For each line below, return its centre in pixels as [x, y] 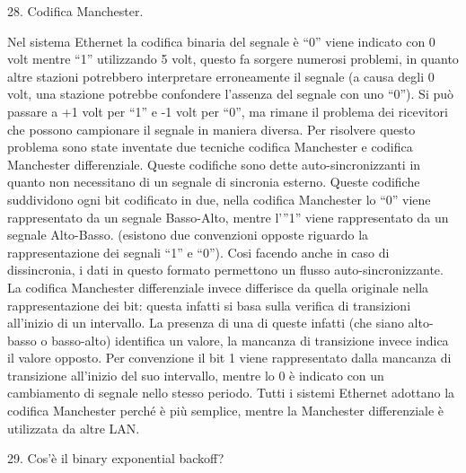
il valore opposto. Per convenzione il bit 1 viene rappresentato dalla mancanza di [229, 358]
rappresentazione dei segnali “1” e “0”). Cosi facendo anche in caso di [198, 252]
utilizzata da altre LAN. [74, 428]
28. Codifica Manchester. [75, 11]
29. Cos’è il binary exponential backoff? [116, 458]
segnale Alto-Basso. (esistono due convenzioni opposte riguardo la [188, 235]
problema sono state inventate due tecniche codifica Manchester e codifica [210, 147]
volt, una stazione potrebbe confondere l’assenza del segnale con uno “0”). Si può [230, 94]
